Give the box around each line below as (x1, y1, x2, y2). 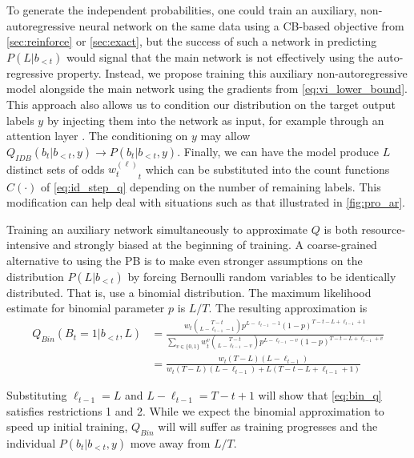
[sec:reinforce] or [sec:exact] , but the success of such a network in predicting (6, 33, 377, 50)
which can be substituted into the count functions (145, 160, 390, 177)
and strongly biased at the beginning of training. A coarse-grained (53, 236, 377, 253)
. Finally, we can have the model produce (177, 143, 379, 159)
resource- (361, 220, 406, 237)
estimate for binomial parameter (6, 299, 165, 316)
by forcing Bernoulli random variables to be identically (127, 267, 396, 284)
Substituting (6, 387, 67, 404)
